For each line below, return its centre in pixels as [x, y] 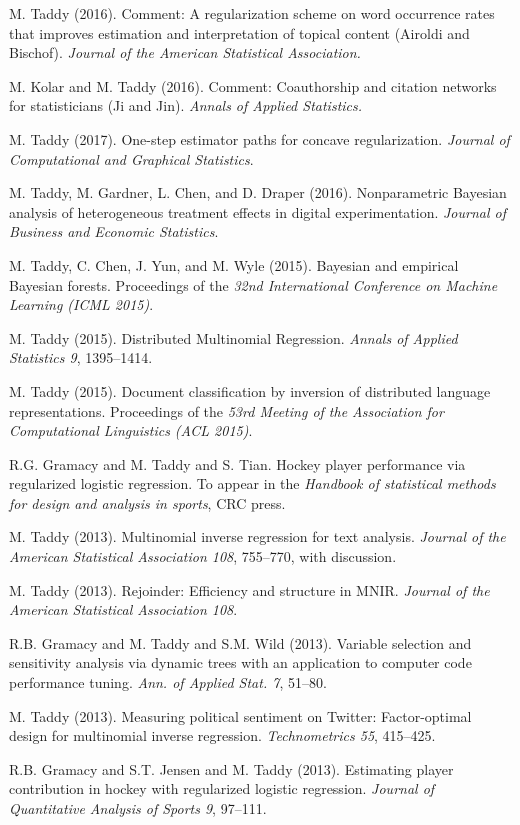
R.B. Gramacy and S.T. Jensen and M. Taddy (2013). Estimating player [231, 768]
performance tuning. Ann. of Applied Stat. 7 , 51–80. [168, 682]
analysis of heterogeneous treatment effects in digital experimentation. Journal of [258, 211]
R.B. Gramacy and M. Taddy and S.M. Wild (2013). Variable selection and [240, 642]
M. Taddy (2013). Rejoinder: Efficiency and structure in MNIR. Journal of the [249, 589]
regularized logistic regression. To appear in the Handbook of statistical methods [252, 483]
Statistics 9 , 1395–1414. [81, 357]
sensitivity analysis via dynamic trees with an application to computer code [240, 662]
